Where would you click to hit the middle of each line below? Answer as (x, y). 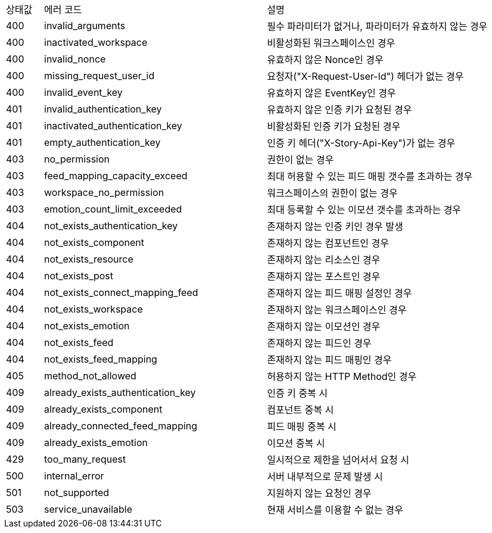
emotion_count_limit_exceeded (113, 209)
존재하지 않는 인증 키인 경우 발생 (335, 226)
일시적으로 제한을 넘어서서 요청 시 (338, 460)
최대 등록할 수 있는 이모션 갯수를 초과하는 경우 (364, 210)
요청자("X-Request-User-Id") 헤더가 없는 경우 (365, 76)
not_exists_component (94, 242)
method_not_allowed (90, 376)
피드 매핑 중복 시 (302, 426)
